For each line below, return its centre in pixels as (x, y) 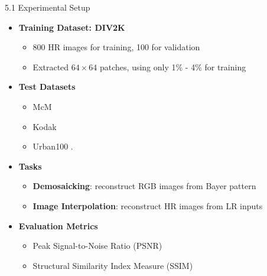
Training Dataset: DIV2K (72, 27)
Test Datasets (47, 87)
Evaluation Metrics (58, 225)
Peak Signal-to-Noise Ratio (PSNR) (97, 246)
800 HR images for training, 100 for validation (116, 47)
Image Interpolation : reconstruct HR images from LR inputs (148, 205)
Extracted (51, 66)
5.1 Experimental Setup (48, 7)
